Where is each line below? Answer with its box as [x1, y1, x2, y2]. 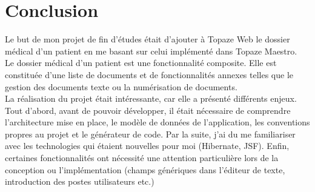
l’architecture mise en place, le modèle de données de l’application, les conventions [5, 116, 310, 128]
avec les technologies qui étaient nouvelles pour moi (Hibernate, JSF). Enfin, [5, 139, 290, 152]
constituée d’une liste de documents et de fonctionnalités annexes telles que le [5, 68, 294, 81]
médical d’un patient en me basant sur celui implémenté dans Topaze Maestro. [5, 44, 297, 57]
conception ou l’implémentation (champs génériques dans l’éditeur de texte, [5, 163, 285, 176]
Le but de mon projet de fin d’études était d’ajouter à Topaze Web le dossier [5, 33, 290, 45]
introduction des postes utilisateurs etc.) [5, 175, 154, 188]
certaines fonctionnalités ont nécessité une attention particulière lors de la [5, 151, 279, 164]
